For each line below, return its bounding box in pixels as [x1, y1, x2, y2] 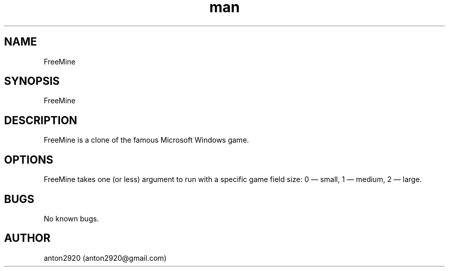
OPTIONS [4, 153, 53, 166]
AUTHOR [4, 232, 51, 245]
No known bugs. [44, 214, 99, 223]
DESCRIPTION [4, 114, 77, 127]
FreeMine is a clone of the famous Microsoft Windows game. [44, 135, 249, 145]
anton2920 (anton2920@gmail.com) [44, 253, 167, 262]
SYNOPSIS [4, 75, 60, 88]
